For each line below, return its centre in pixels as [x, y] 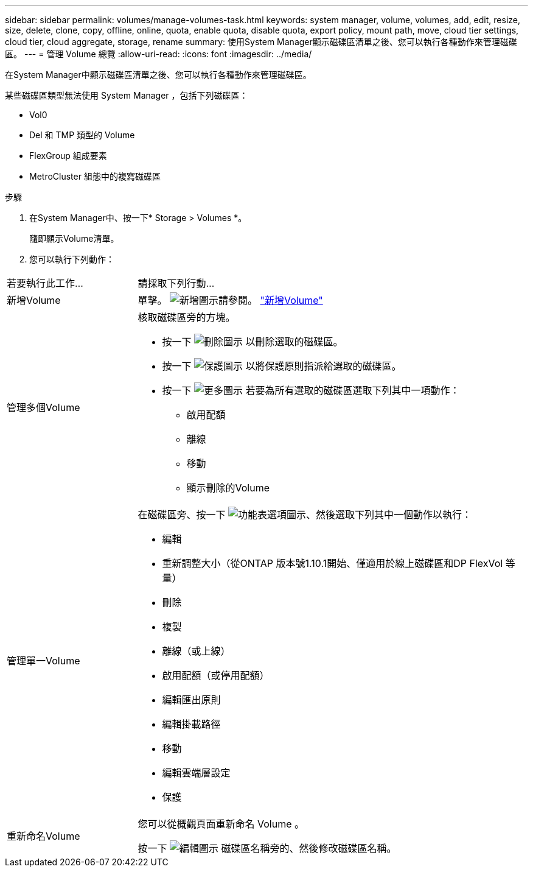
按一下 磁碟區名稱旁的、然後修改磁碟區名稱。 [267, 848]
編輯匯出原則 [191, 700]
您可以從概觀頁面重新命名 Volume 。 [221, 824]
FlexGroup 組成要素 [68, 156]
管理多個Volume [44, 407]
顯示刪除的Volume [228, 488]
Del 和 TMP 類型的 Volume [82, 135]
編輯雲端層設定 [196, 773]
